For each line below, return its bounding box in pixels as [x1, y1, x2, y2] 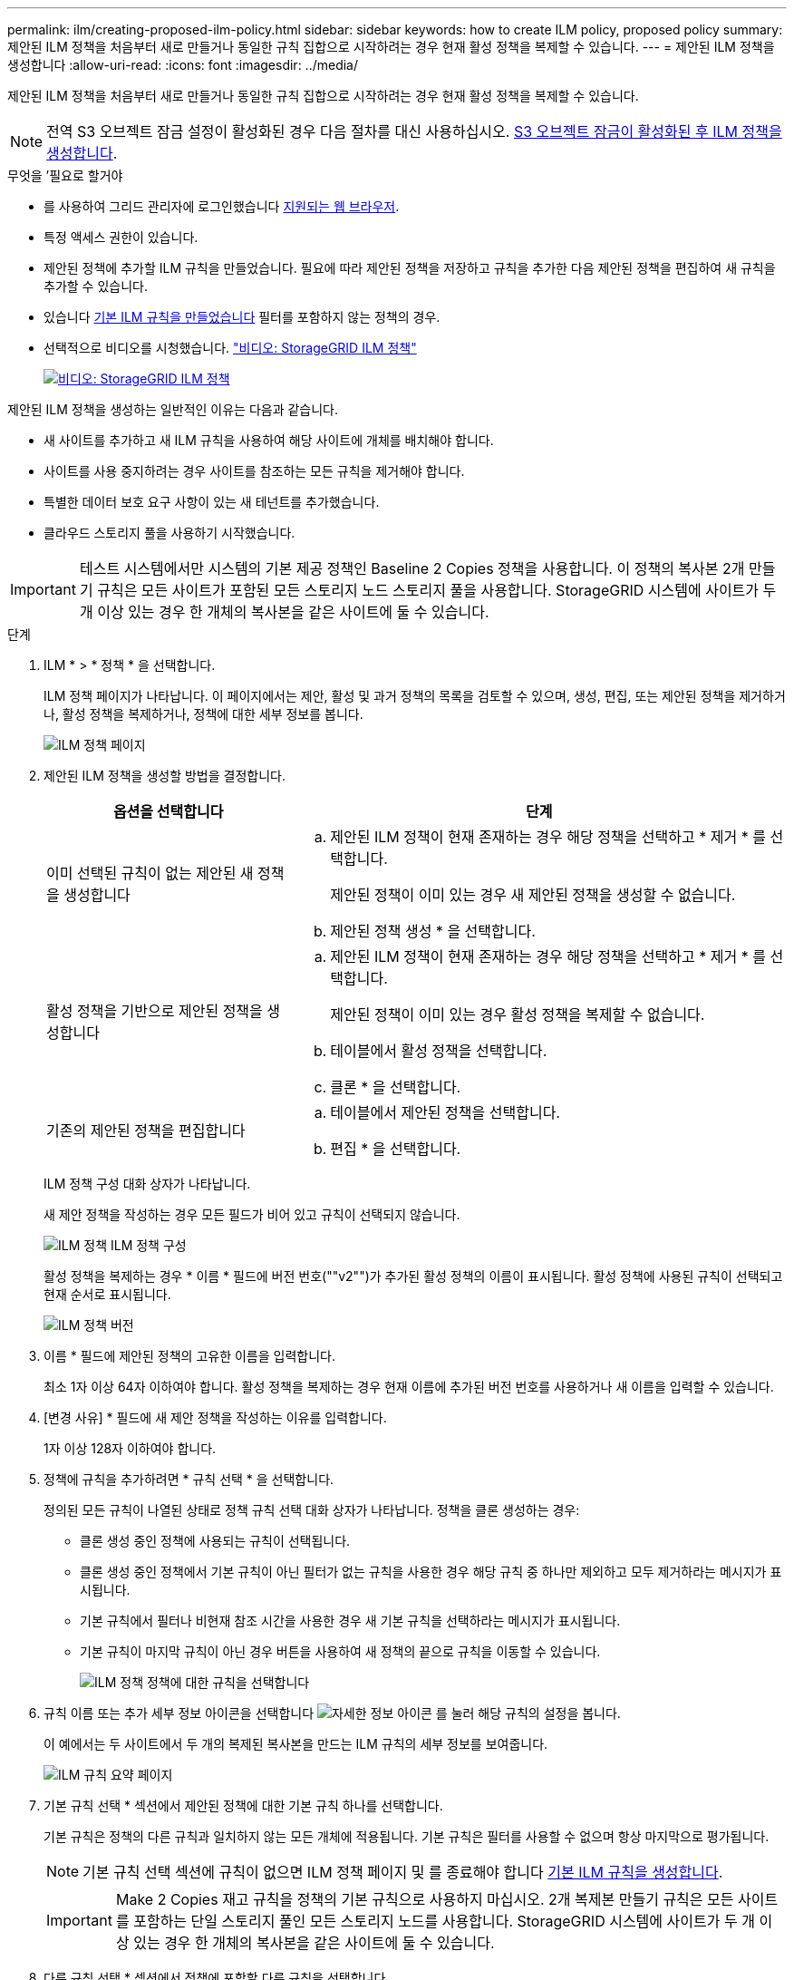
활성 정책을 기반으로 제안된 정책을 [46, 1002, 263, 1020]
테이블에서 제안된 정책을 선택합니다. [330, 1103, 560, 1121]
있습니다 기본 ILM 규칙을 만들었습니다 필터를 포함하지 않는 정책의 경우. [44, 309, 441, 325]
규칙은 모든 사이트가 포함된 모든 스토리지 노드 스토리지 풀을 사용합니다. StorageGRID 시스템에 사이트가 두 [97, 581, 777, 599]
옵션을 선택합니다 [112, 802, 224, 820]
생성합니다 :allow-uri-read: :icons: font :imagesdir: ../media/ [7, 57, 359, 73]
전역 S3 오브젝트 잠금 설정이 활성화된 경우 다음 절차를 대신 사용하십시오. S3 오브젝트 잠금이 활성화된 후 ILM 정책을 [46, 122, 782, 141]
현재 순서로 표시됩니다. [44, 1286, 171, 1302]
